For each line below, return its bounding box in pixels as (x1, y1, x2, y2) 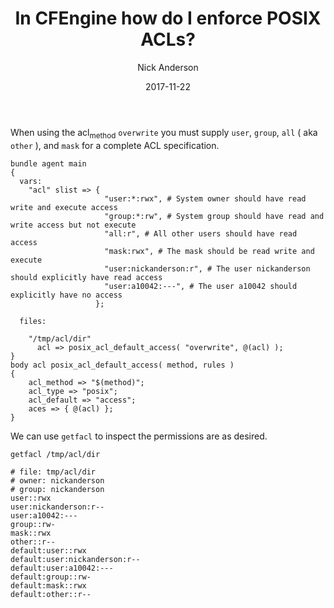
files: (19, 316, 47, 326)
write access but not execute (10, 220, 137, 230)
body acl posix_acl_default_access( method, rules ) (10, 360, 235, 370)
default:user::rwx (10, 545, 87, 556)
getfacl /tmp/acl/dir (10, 449, 101, 459)
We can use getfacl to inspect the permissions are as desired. (10, 430, 268, 442)
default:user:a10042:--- (10, 563, 114, 573)
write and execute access (10, 202, 118, 212)
